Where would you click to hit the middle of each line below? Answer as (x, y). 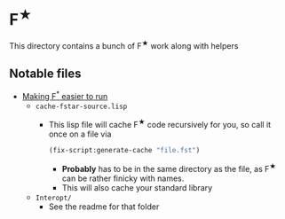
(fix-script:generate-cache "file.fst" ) (124, 151)
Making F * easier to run (65, 96)
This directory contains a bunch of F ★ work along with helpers (124, 45)
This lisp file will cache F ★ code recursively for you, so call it (160, 124)
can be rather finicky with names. (123, 178)
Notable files (45, 74)
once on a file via (80, 134)
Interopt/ (54, 198)
